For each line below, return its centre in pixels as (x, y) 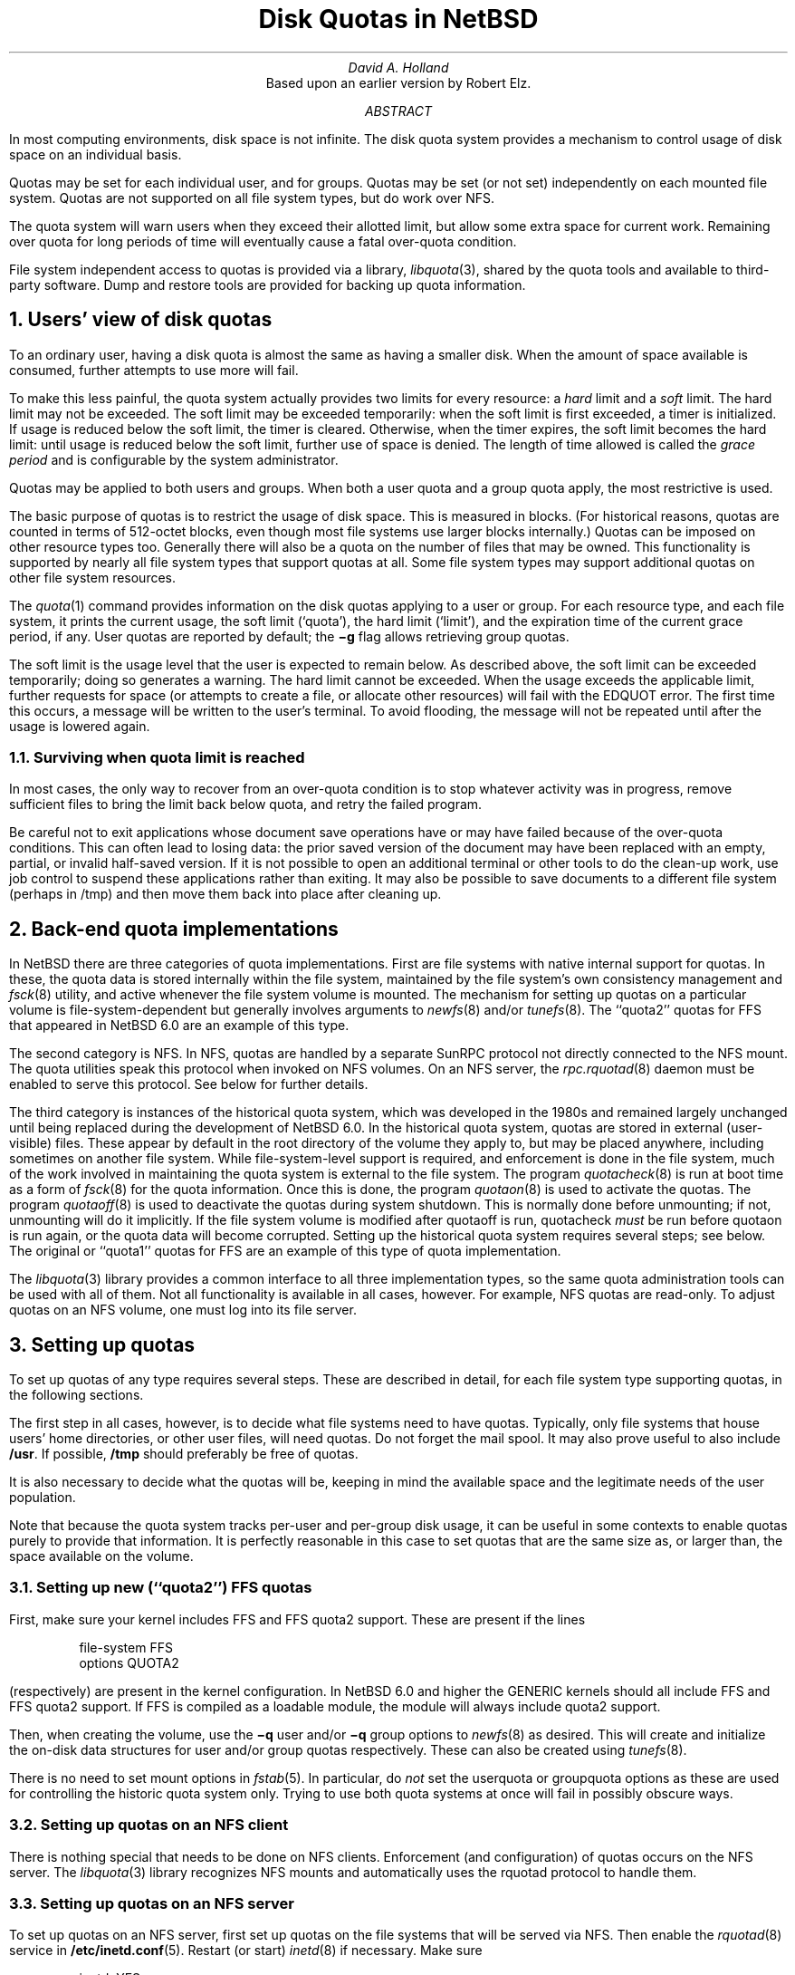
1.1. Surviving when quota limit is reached (157, 757)
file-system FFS (126, 1647)
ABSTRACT (398, 111)
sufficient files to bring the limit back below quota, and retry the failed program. (246, 804)
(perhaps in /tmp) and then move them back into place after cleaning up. (225, 894)
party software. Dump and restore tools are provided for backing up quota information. (268, 284)
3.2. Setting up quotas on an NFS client (149, 1825)
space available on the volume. (101, 1556)
